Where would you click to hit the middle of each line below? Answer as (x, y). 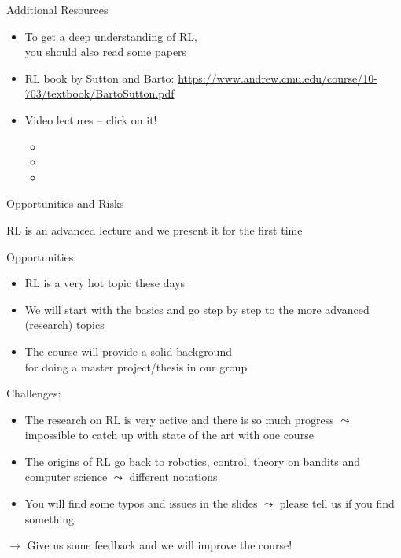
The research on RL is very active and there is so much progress (179, 419)
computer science (66, 477)
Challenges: (34, 393)
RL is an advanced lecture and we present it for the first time (155, 229)
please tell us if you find (337, 503)
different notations (173, 477)
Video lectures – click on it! (91, 119)
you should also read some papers (106, 52)
